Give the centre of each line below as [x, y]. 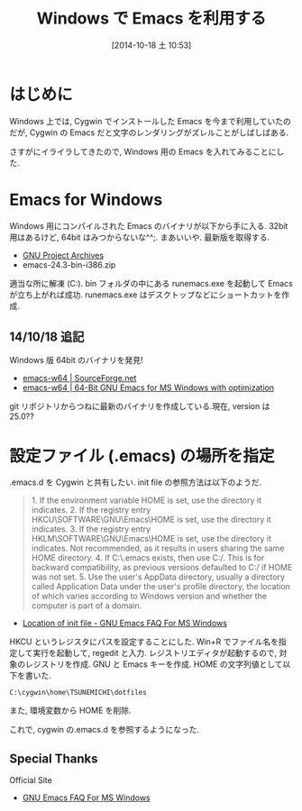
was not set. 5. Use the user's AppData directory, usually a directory [158, 577]
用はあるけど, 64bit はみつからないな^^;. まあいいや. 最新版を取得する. [140, 237]
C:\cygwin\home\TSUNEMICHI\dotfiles [78, 693]
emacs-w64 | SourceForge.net [79, 378]
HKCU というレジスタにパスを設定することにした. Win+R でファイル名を [144, 642]
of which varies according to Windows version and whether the [149, 597]
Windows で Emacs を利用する [151, 18]
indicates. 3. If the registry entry [91, 529]
